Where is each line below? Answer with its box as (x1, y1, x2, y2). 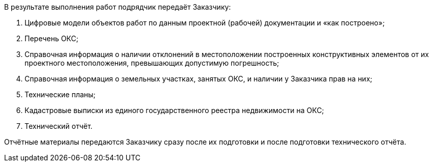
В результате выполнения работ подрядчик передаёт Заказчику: (4, 3, 231, 11)
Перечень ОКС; (25, 34, 79, 43)
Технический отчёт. (25, 122, 93, 130)
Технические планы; (25, 90, 96, 99)
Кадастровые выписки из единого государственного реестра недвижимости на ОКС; (25, 106, 324, 115)
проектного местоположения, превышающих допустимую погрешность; (25, 59, 279, 67)
